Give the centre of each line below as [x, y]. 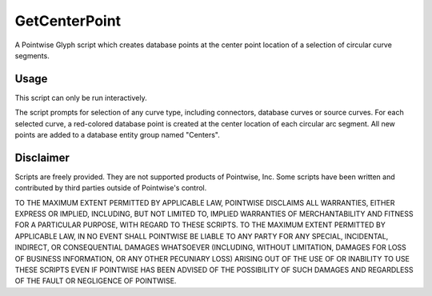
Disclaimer [42, 157]
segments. [32, 55]
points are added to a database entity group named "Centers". [117, 135]
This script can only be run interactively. [81, 98]
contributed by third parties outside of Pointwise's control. [111, 188]
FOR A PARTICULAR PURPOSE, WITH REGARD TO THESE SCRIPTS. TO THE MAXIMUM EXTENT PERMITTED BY [200, 225]
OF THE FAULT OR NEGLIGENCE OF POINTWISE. [96, 281]
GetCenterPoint [68, 21]
